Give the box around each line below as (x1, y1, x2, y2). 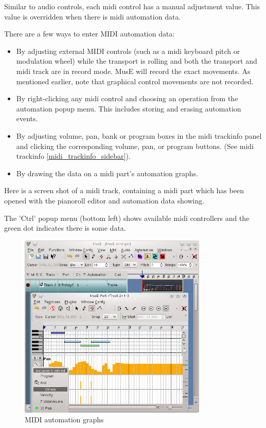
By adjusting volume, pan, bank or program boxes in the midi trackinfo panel (16, 130, 262, 141)
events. (16, 113, 38, 124)
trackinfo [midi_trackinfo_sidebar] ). (16, 151, 131, 161)
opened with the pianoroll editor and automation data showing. (4, 195, 205, 206)
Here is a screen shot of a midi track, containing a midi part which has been (4, 185, 244, 196)
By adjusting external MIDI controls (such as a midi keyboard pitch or (16, 45, 240, 56)
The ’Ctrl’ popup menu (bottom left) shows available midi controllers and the (4, 212, 250, 223)
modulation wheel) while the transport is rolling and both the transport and (16, 55, 257, 66)
